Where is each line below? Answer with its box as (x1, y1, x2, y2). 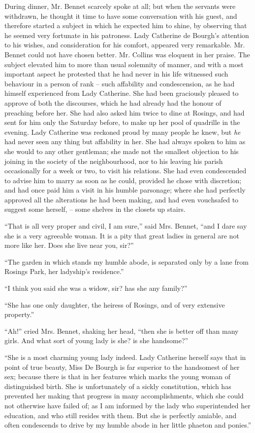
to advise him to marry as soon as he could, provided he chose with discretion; (4, 175, 242, 185)
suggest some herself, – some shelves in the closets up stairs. (4, 204, 186, 214)
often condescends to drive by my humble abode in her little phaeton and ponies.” (4, 420, 252, 430)
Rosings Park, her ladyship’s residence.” (4, 266, 124, 276)
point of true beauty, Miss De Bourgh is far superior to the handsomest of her (4, 361, 240, 372)
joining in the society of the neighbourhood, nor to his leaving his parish (4, 156, 223, 166)
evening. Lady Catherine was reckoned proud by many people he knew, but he (4, 126, 241, 137)
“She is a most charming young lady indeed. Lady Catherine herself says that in (4, 352, 246, 362)
